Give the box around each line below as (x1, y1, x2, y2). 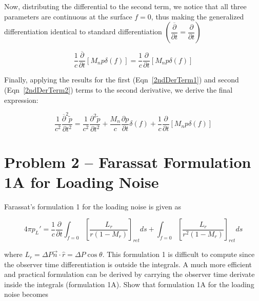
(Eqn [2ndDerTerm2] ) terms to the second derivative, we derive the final (4, 84, 233, 95)
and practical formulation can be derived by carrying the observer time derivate (4, 269, 255, 279)
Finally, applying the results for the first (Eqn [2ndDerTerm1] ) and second (4, 74, 239, 85)
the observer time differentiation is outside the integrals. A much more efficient (4, 259, 252, 269)
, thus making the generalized (151, 11, 244, 21)
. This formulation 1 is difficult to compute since (102, 249, 255, 260)
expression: (4, 94, 38, 105)
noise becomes (4, 289, 49, 299)
